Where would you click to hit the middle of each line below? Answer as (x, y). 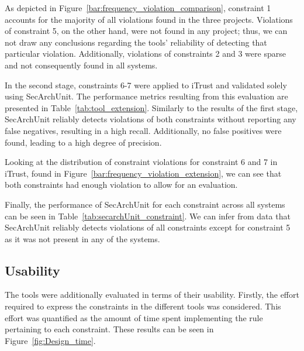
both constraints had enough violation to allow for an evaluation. (121, 185)
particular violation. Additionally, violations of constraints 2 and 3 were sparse (145, 54)
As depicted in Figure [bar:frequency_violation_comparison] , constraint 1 (138, 8)
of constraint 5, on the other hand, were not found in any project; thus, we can (146, 31)
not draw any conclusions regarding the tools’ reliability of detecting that (136, 42)
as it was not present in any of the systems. (82, 238)
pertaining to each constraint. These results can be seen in (109, 329)
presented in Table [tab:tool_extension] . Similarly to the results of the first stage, (151, 107)
